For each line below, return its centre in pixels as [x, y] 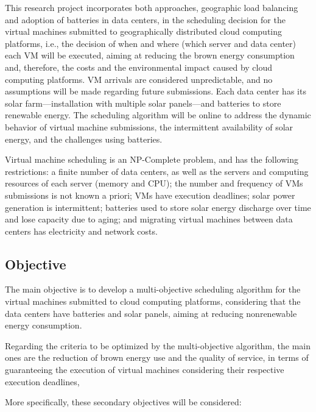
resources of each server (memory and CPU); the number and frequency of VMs [154, 183]
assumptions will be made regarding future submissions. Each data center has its [156, 91]
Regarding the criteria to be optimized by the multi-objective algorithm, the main [158, 345]
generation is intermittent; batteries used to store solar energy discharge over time [158, 207]
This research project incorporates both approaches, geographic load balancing [152, 7]
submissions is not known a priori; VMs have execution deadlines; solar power [150, 195]
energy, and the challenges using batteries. [84, 139]
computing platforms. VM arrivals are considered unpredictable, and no [139, 79]
